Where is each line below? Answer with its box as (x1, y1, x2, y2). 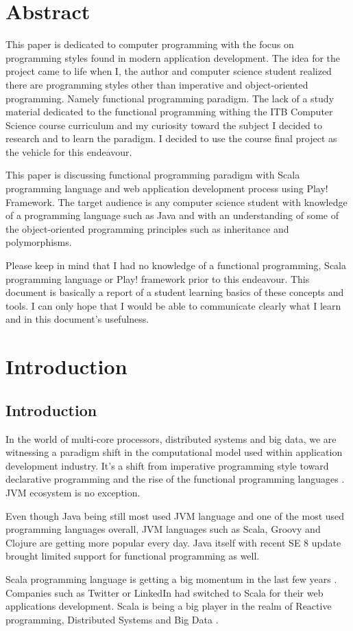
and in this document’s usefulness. (5, 312, 149, 326)
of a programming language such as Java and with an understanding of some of (5, 208, 339, 222)
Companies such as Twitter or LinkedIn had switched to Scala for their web (5, 585, 324, 599)
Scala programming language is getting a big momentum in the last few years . (5, 571, 337, 586)
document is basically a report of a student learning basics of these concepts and (5, 285, 344, 299)
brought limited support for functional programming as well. (5, 549, 260, 563)
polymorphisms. (5, 235, 72, 249)
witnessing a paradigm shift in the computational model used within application (5, 445, 343, 459)
